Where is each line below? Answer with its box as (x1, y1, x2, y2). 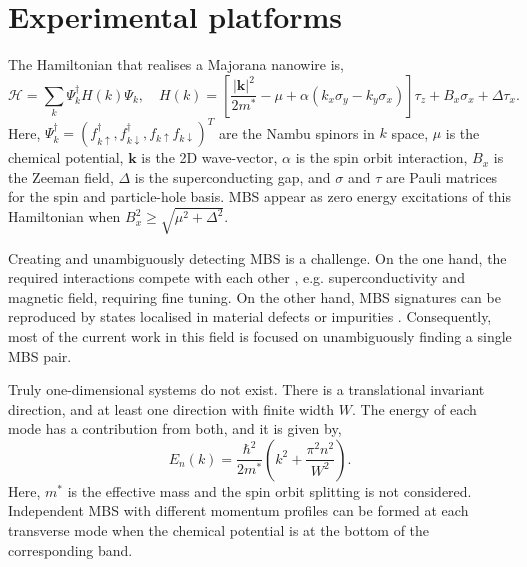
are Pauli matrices (385, 166, 498, 187)
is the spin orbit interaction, (295, 147, 468, 168)
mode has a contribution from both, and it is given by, (8, 418, 342, 439)
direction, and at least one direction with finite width (8, 398, 335, 419)
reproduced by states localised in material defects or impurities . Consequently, (8, 306, 492, 327)
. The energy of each (351, 398, 477, 419)
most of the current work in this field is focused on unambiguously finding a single (8, 325, 512, 346)
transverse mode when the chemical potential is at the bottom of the (8, 520, 430, 541)
